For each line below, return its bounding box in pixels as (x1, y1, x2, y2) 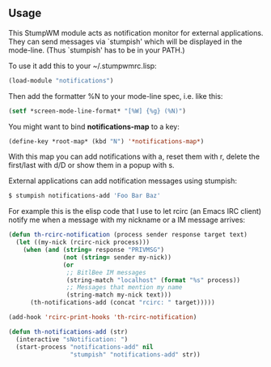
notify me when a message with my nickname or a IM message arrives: (8, 215, 245, 225)
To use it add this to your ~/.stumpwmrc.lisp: (8, 61, 157, 70)
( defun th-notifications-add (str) (8, 327, 129, 335)
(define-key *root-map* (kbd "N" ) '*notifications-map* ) (8, 137, 205, 145)
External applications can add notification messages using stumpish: (8, 176, 237, 186)
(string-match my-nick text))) (66, 291, 172, 299)
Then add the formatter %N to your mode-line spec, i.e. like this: (8, 91, 223, 100)
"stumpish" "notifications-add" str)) (70, 350, 201, 359)
